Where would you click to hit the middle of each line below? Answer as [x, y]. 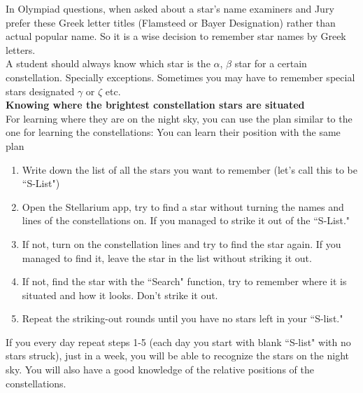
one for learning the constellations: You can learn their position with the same [173, 132]
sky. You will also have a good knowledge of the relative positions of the [160, 370]
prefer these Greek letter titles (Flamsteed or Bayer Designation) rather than [171, 22]
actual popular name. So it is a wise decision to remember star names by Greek [176, 36]
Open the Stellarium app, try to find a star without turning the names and [183, 206]
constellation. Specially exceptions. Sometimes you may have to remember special [180, 77]
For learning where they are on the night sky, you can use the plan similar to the [179, 118]
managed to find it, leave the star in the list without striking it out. [167, 257]
